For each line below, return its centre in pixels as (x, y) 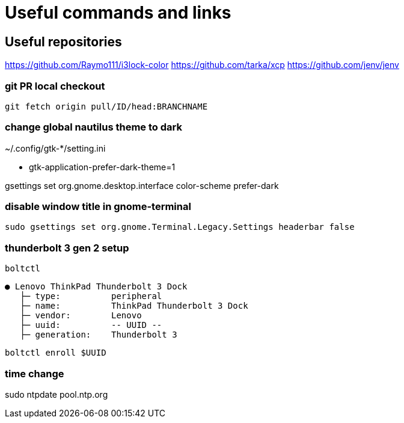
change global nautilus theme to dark (93, 127)
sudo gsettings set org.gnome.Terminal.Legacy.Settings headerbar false (180, 227)
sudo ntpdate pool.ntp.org (57, 394)
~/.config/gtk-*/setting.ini (55, 148)
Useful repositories (63, 42)
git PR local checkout (55, 86)
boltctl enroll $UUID (56, 353)
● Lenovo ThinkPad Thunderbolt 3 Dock (96, 287)
